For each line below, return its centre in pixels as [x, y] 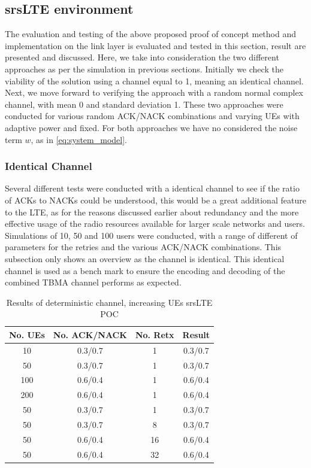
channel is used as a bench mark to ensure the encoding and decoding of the [145, 270]
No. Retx [155, 334]
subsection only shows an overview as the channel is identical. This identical [145, 258]
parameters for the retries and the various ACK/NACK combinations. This [143, 247]
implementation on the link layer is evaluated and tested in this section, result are [155, 45]
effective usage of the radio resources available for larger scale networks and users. [155, 224]
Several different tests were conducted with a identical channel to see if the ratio [152, 188]
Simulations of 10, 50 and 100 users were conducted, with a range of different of [151, 235]
